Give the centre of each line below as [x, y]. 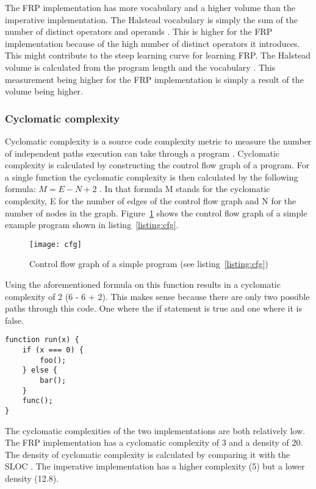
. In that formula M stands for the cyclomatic [185, 189]
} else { [40, 370]
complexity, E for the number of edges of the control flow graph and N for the [151, 200]
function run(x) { [42, 340]
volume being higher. [44, 91]
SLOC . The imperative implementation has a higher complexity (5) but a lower [155, 466]
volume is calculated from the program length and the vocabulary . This [140, 67]
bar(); [53, 380]
